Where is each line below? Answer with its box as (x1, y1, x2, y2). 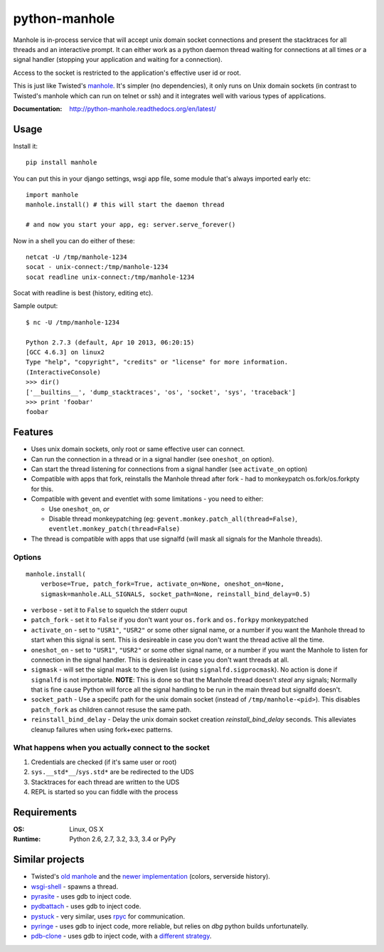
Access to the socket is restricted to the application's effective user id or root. (13, 68, 241, 77)
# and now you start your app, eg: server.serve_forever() (26, 221, 236, 229)
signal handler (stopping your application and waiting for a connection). (13, 55, 223, 64)
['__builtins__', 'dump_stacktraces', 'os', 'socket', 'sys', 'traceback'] (26, 388, 296, 396)
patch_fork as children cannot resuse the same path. (31, 705, 192, 714)
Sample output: (13, 302, 58, 310)
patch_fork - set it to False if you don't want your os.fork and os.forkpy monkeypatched (31, 615, 309, 624)
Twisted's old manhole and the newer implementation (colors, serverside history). (31, 872, 270, 881)
